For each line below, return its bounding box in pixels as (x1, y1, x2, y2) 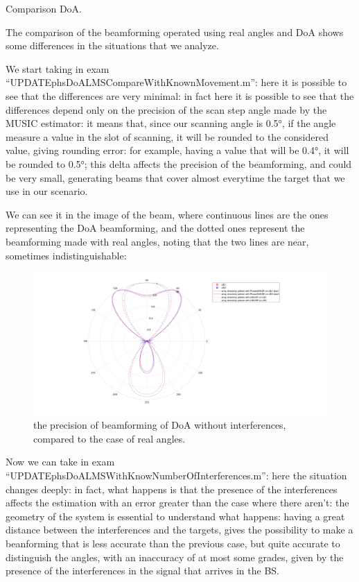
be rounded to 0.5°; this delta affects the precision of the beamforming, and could (6, 156, 352, 171)
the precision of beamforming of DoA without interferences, (33, 418, 286, 432)
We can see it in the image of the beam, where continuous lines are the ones (6, 207, 329, 221)
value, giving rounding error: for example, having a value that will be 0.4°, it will (6, 143, 349, 157)
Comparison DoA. (6, 1, 82, 15)
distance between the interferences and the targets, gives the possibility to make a (6, 522, 353, 537)
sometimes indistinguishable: (6, 248, 127, 262)
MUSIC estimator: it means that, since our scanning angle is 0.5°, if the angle (6, 116, 336, 130)
